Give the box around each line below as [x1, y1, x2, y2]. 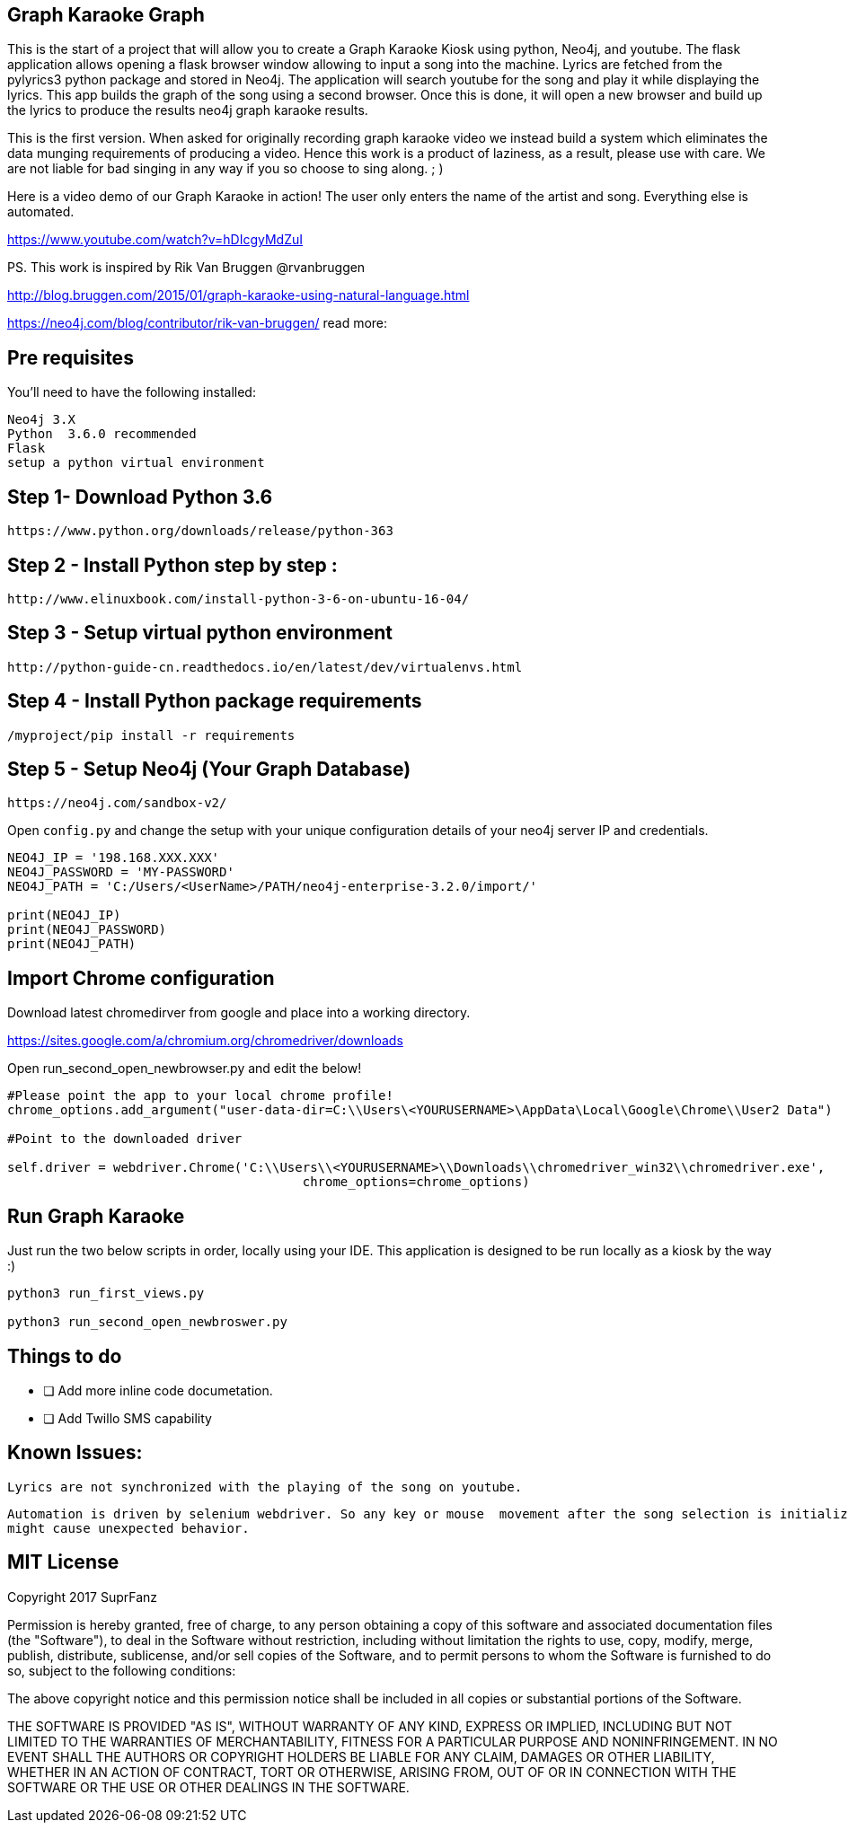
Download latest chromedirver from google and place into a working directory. [7, 1005, 471, 1021]
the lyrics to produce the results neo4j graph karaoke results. [7, 102, 368, 119]
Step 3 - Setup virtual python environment [7, 621, 393, 645]
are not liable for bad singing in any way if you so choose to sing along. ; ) [7, 161, 444, 177]
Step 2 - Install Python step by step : [7, 553, 338, 576]
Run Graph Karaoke [7, 1204, 185, 1227]
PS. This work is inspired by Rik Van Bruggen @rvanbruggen [7, 260, 366, 276]
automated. [7, 204, 75, 220]
